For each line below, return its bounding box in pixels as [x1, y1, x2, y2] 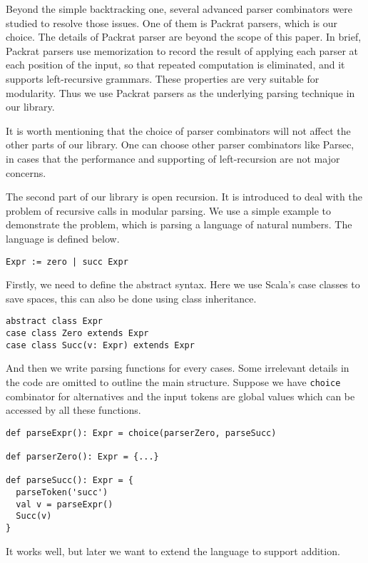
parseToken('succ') [16, 487, 108, 498]
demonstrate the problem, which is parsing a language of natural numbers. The [6, 217, 352, 232]
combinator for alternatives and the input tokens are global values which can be [6, 388, 355, 403]
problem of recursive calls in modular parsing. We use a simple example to [6, 203, 331, 218]
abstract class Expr [6, 316, 103, 327]
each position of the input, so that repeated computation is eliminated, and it [6, 57, 345, 72]
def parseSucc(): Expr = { [6, 475, 133, 486]
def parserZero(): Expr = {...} [6, 452, 159, 462]
